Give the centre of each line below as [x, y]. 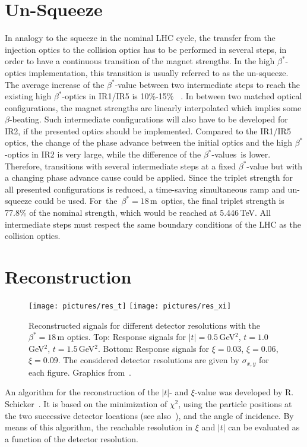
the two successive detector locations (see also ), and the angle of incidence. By [149, 415]
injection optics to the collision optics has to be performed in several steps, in [146, 49]
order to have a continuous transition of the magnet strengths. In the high [140, 61]
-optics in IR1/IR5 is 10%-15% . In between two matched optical [182, 96]
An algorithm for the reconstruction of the [82, 392]
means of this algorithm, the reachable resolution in [99, 427]
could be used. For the [76, 201]
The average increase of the [55, 84]
